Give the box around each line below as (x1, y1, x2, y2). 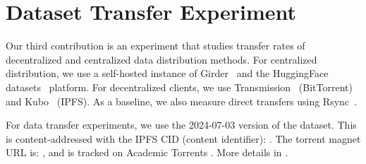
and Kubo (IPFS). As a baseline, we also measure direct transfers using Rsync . (6, 93, 357, 108)
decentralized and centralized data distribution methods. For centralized (6, 52, 317, 66)
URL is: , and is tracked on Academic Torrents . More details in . (6, 145, 288, 160)
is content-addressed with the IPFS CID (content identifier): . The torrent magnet (6, 131, 361, 146)
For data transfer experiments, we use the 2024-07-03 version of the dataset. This (6, 117, 357, 132)
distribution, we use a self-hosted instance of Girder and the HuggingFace (6, 66, 329, 81)
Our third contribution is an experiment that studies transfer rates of (6, 38, 305, 53)
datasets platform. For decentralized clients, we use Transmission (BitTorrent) (6, 79, 353, 94)
